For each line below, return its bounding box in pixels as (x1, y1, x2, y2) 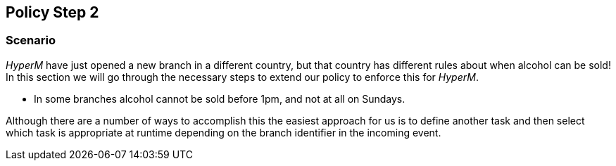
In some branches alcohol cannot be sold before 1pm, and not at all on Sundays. (34, 92, 406, 105)
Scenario (6, 33, 56, 48)
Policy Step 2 (6, 4, 99, 21)
